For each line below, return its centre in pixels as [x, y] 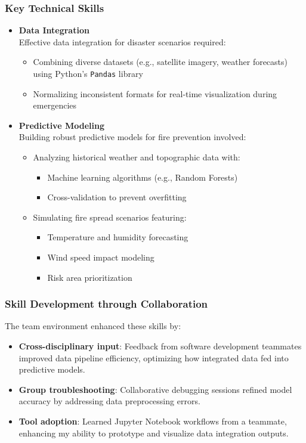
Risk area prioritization [90, 277]
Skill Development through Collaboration [106, 304]
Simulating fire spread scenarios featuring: [110, 217]
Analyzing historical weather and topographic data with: [137, 157]
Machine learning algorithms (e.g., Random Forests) [143, 177]
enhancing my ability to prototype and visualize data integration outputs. [154, 433]
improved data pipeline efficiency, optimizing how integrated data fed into [154, 357]
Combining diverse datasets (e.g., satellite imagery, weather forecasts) [160, 62]
